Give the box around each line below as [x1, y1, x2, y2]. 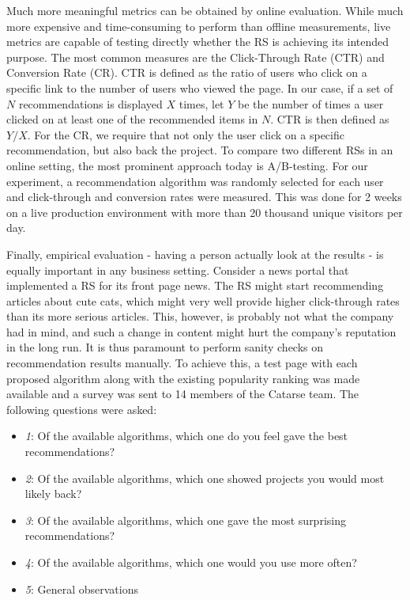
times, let [179, 95, 224, 112]
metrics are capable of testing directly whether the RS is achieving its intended [6, 33, 389, 50]
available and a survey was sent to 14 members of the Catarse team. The [6, 385, 359, 402]
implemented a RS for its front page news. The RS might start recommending [6, 277, 384, 294]
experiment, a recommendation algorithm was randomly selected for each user [6, 173, 384, 189]
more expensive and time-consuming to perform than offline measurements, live [6, 17, 391, 34]
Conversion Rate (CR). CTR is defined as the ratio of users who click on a [6, 64, 367, 81]
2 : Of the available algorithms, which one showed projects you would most [24, 469, 385, 486]
